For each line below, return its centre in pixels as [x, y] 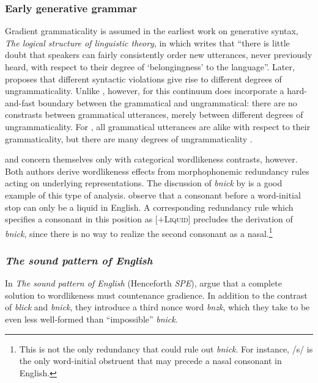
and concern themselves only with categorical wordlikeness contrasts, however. [151, 159]
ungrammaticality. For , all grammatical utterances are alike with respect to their [158, 126]
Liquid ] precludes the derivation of [228, 219]
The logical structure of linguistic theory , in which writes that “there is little [147, 42]
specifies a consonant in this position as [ [81, 219]
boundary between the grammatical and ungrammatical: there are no [168, 102]
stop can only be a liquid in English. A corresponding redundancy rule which [149, 207]
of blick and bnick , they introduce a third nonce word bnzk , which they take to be [157, 307]
